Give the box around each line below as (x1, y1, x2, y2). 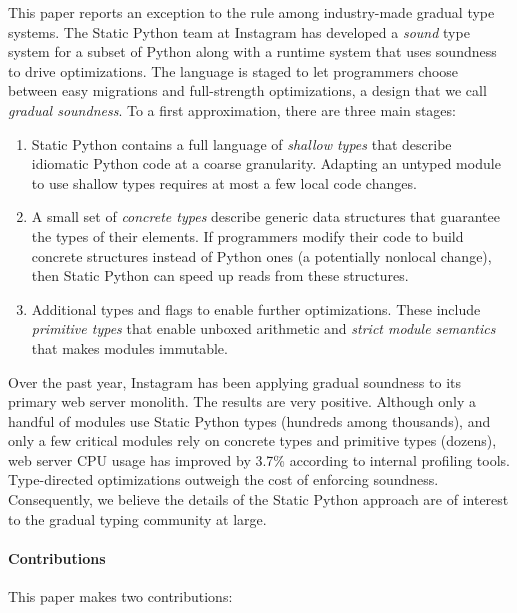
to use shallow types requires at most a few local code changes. (31, 172, 417, 193)
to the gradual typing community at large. (8, 508, 267, 529)
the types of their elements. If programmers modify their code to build (31, 225, 464, 246)
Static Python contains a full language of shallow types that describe (31, 133, 452, 154)
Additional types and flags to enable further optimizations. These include (31, 298, 481, 319)
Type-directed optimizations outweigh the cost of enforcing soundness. (8, 469, 439, 490)
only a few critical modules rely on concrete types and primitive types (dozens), (8, 430, 497, 451)
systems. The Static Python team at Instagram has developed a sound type (8, 21, 470, 42)
